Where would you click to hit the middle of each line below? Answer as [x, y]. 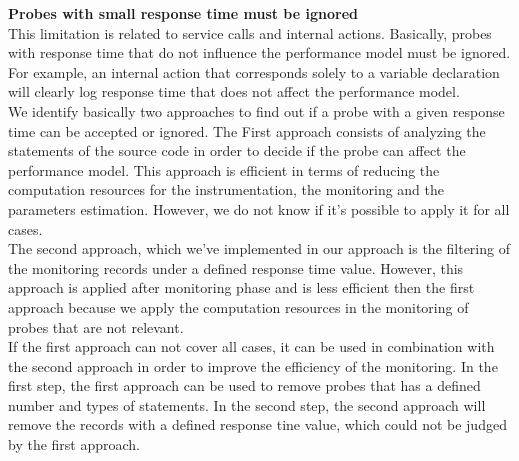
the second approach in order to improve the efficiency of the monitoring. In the [253, 365]
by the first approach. [74, 444]
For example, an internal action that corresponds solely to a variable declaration [254, 71]
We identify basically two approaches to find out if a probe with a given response [256, 110]
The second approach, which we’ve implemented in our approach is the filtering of [259, 248]
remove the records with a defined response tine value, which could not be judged [257, 424]
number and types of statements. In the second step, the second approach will [247, 404]
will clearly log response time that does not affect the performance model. [234, 91]
